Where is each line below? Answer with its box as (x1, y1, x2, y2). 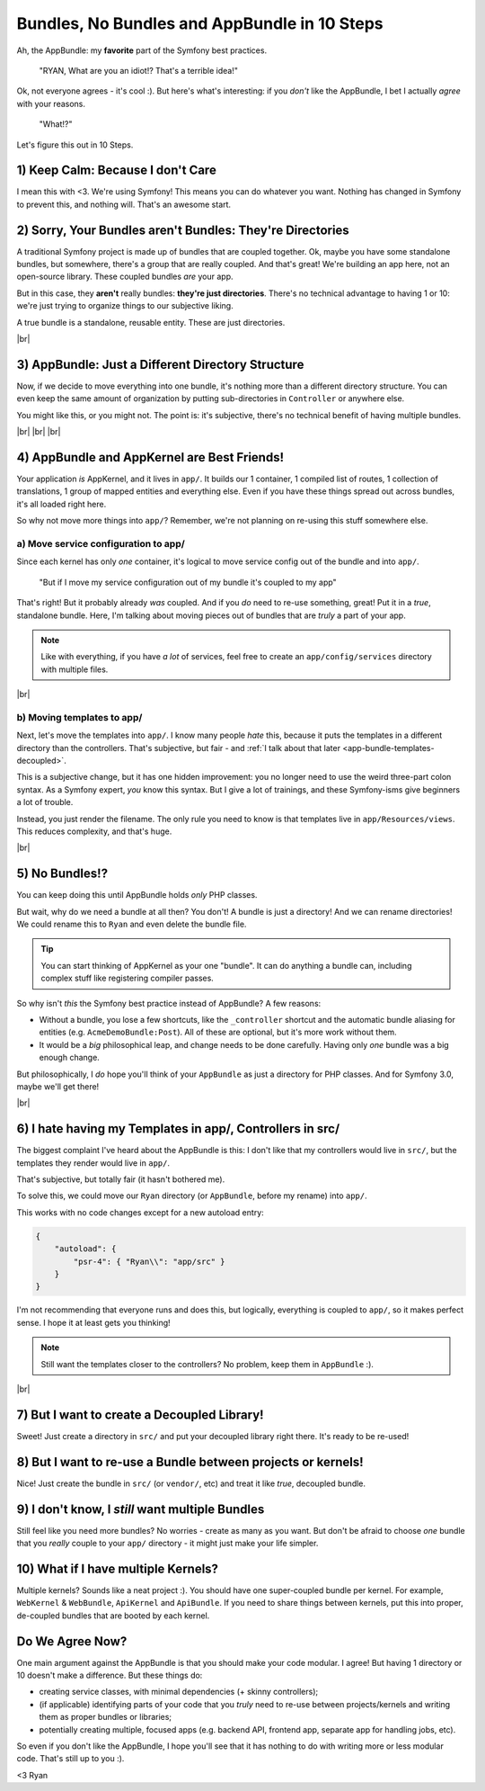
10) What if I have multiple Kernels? (16, 1561, 219, 1576)
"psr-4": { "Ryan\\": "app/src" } (73, 1256, 225, 1267)
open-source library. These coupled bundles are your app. (16, 271, 234, 282)
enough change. (39, 1052, 101, 1063)
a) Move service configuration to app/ (16, 537, 186, 550)
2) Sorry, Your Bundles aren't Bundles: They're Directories (16, 222, 349, 237)
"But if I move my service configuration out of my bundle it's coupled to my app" (39, 577, 337, 587)
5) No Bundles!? (16, 866, 108, 882)
